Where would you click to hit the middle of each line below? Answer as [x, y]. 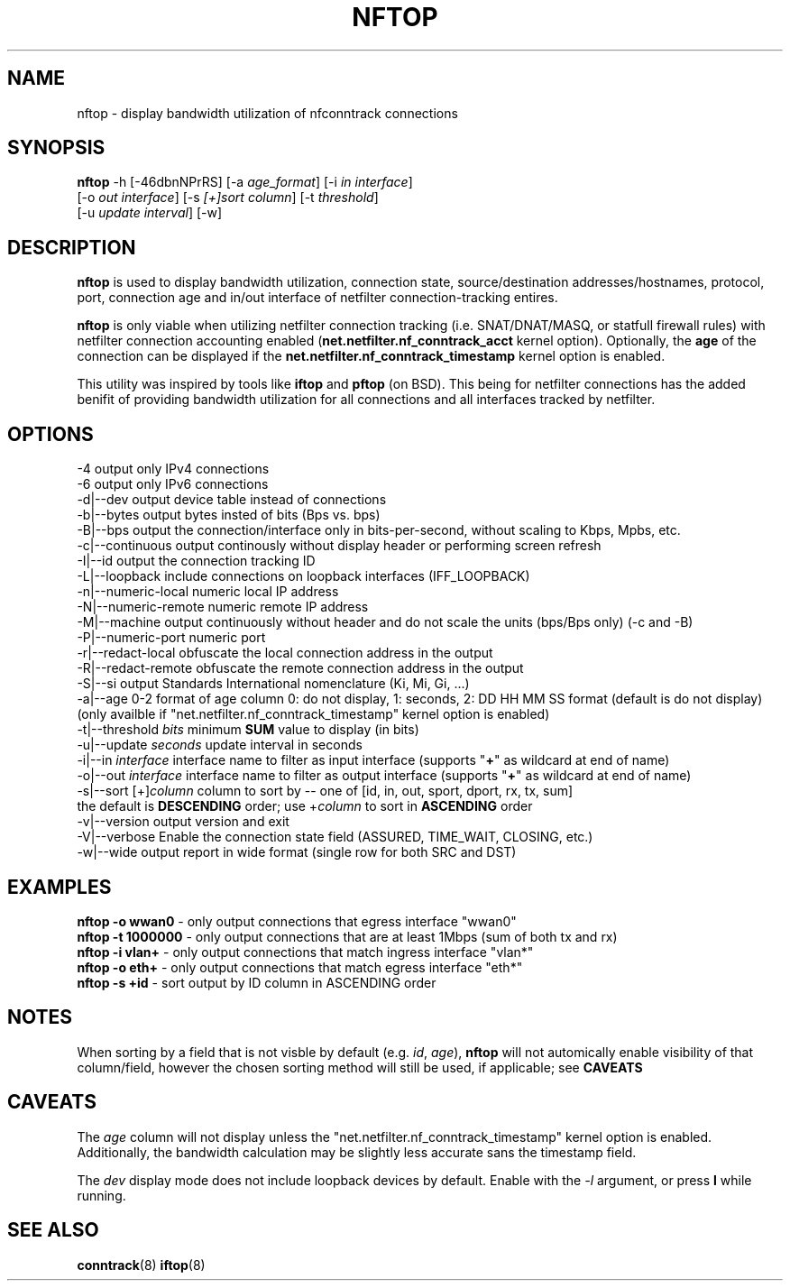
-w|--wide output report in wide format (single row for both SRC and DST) [297, 852]
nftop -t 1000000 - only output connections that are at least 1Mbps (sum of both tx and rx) [347, 936]
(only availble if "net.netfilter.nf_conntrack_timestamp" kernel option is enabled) [313, 714]
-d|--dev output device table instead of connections [232, 500]
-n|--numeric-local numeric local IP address [208, 592]
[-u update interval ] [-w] [150, 213]
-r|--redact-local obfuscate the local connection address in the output [285, 653]
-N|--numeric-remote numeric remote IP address [223, 607]
